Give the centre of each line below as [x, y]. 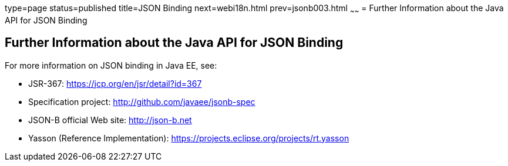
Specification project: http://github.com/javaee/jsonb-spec [142, 101]
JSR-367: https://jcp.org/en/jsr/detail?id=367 [115, 83]
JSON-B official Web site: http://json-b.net [110, 120]
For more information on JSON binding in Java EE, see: [111, 65]
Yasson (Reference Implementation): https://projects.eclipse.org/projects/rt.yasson [189, 138]
